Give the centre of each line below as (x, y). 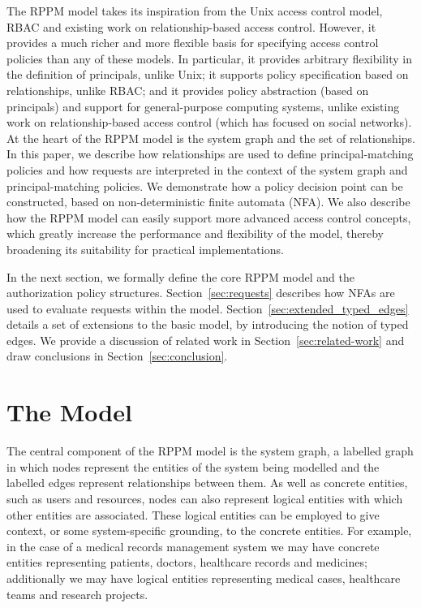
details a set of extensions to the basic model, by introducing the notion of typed (208, 324)
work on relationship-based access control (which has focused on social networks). (209, 122)
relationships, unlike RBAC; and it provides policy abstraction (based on (188, 90)
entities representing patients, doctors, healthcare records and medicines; (187, 562)
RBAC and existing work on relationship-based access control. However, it (191, 26)
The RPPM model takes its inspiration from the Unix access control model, (195, 11)
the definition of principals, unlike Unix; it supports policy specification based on (208, 74)
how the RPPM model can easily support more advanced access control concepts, (209, 217)
